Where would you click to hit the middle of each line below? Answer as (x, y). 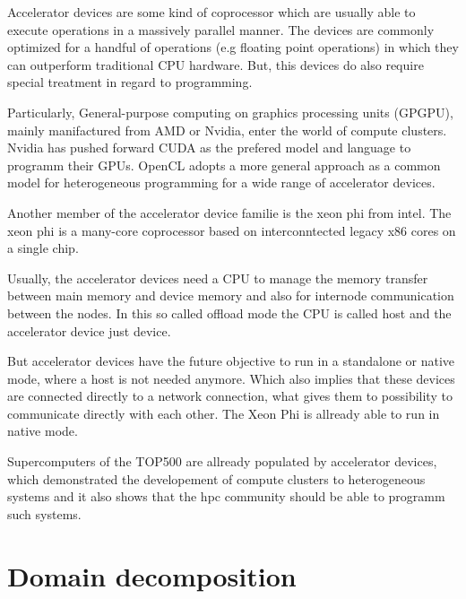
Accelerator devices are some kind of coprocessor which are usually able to (211, 12)
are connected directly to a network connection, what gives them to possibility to (230, 396)
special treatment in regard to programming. (130, 82)
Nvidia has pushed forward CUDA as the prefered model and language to (209, 148)
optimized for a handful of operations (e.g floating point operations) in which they (233, 47)
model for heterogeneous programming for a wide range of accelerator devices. (221, 182)
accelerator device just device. (89, 330)
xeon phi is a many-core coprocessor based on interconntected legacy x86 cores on (232, 230)
